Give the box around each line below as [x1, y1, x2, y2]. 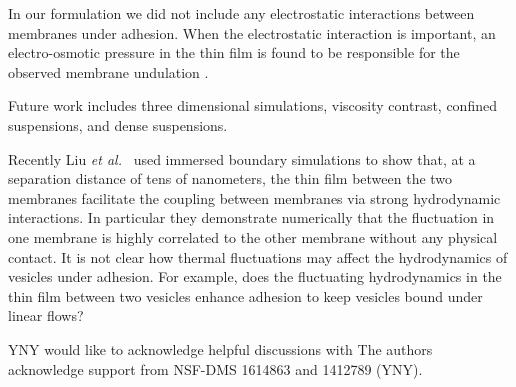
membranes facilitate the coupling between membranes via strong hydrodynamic [8, 187, 501, 208]
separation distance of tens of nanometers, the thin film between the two [8, 168, 453, 189]
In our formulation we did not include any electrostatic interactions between [8, 3, 475, 23]
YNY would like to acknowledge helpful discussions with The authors [8, 338, 433, 359]
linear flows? [8, 305, 84, 326]
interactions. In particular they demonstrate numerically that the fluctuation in [8, 207, 495, 228]
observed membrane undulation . [8, 61, 209, 82]
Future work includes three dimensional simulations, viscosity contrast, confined [8, 95, 497, 116]
